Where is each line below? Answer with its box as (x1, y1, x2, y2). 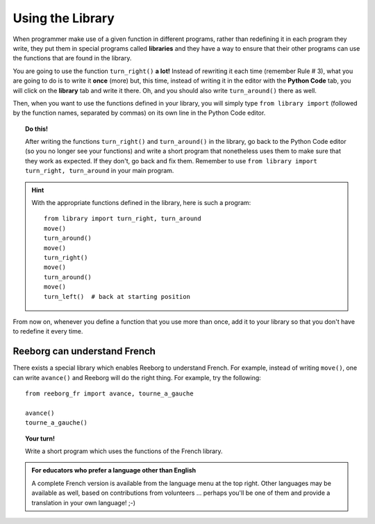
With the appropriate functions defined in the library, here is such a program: (31, 199, 251, 207)
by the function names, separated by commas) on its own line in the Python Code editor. (12, 108, 266, 117)
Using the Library (12, 10, 115, 26)
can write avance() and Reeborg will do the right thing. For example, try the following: (12, 373, 262, 382)
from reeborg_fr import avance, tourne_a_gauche (25, 390, 194, 398)
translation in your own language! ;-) (31, 498, 135, 507)
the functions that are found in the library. (12, 54, 132, 63)
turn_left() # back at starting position (44, 293, 191, 300)
